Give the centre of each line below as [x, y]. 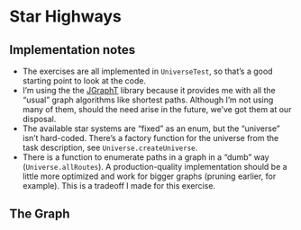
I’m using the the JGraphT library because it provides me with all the [149, 90]
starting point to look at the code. [84, 81]
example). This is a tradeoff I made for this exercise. [119, 186]
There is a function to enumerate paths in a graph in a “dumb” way [146, 157]
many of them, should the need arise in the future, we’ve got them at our [157, 109]
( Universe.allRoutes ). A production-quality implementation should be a [155, 167]
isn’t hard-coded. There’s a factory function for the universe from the [150, 138]
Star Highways [65, 17]
